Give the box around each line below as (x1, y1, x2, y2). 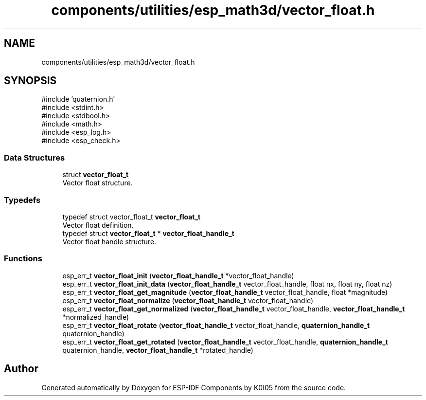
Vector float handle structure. (62, 237, 157, 246)
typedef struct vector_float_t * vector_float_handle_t (62, 229, 234, 237)
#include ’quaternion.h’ (41, 95, 115, 104)
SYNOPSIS (4, 74, 57, 87)
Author (4, 363, 38, 375)
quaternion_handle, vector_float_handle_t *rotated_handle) (62, 345, 253, 354)
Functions (4, 254, 42, 264)
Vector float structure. (62, 179, 133, 187)
